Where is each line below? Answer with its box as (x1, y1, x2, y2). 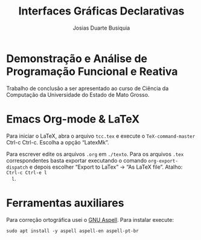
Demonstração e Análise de (6, 51, 148, 65)
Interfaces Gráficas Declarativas (18, 4, 185, 18)
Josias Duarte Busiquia (72, 24, 130, 31)
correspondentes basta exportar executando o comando (6, 157, 147, 164)
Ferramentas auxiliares (6, 196, 124, 210)
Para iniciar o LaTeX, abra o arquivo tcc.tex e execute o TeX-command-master (6, 132, 196, 140)
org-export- (148, 158, 178, 164)
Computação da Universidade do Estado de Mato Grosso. (6, 91, 150, 98)
